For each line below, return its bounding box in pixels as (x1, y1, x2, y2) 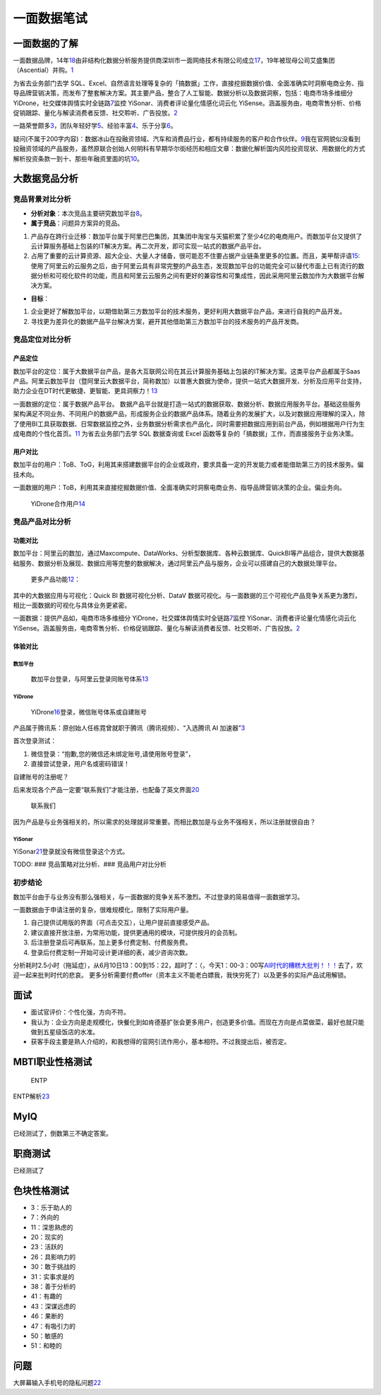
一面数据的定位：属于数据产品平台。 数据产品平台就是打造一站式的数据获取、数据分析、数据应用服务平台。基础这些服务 (13, 400, 361, 408)
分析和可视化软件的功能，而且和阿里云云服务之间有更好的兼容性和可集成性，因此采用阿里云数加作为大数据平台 (36, 272, 358, 280)
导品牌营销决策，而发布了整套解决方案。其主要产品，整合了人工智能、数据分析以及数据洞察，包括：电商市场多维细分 (13, 89, 353, 97)
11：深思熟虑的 (30, 1223, 73, 1231)
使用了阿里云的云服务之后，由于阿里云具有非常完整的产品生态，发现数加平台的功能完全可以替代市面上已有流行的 (30, 261, 358, 270)
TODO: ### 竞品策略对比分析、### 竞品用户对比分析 (13, 860, 167, 868)
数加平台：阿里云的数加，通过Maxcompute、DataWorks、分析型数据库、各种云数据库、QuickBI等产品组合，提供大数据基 (13, 549, 365, 558)
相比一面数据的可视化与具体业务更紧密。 (13, 601, 131, 610)
